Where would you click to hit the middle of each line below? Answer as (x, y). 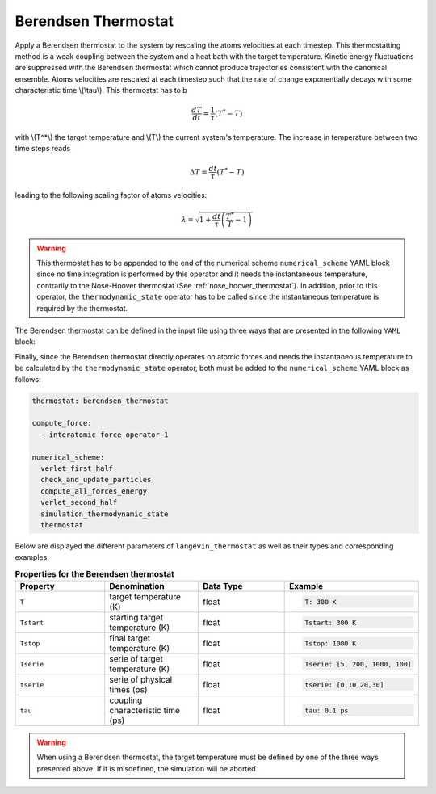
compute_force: (62, 423)
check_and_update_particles (96, 480)
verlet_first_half (77, 468)
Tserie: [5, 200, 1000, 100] (358, 664)
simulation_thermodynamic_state (105, 514)
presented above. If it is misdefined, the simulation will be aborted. (147, 768)
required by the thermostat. (82, 308)
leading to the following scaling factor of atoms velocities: (111, 195)
